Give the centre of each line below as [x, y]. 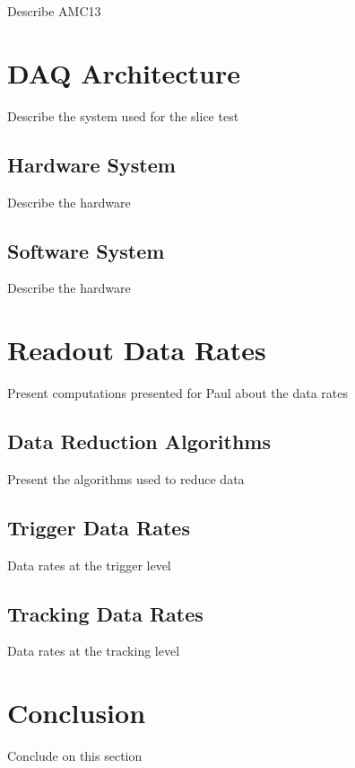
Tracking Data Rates [105, 613]
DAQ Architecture [124, 72]
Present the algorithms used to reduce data [126, 478]
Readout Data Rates [137, 350]
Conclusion [77, 713]
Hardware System [91, 164]
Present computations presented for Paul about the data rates [178, 393]
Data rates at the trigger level [89, 565]
